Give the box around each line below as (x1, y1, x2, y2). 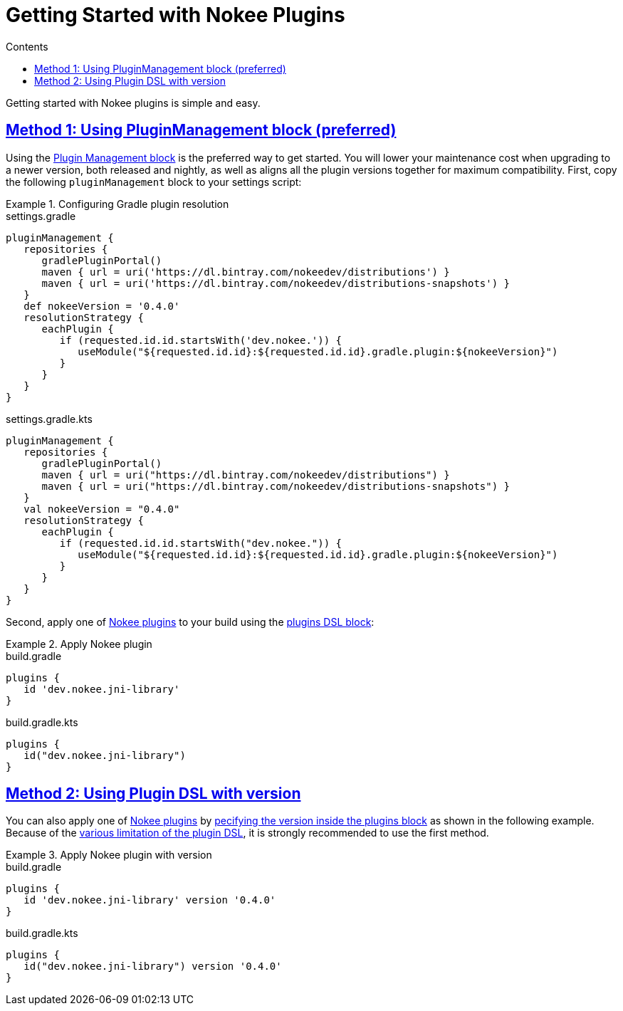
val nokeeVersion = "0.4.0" (23, 503, 180, 515)
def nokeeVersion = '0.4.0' (23, 300, 180, 312)
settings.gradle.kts (6, 412, 93, 425)
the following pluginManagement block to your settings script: (6, 175, 302, 188)
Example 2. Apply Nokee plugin (6, 637, 152, 650)
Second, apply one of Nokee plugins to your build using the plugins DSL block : (6, 615, 375, 628)
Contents (6, 40, 48, 53)
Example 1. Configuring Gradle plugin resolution (6, 197, 229, 210)
